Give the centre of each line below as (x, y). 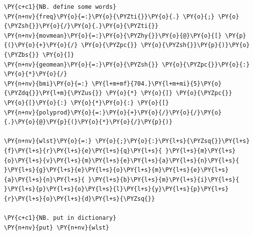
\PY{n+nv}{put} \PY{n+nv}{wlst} (57, 227)
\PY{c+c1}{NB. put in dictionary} (60, 218)
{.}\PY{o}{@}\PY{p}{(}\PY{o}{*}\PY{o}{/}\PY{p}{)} (88, 122)
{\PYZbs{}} (22, 55)
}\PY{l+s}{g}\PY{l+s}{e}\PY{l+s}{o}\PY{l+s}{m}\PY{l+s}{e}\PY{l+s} (116, 170)
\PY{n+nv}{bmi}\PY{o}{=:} (46, 83)
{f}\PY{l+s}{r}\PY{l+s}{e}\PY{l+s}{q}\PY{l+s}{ (83, 151)
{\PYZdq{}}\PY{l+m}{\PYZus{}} (53, 93)
